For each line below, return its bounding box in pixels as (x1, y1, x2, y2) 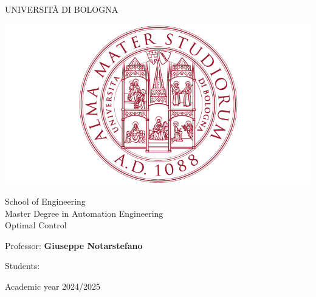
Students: (5, 259, 40, 272)
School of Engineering (5, 195, 86, 208)
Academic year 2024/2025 (5, 280, 101, 293)
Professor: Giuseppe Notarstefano (5, 239, 143, 251)
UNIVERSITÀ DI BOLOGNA (5, 3, 118, 15)
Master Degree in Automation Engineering (5, 207, 163, 219)
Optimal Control (5, 219, 67, 231)
